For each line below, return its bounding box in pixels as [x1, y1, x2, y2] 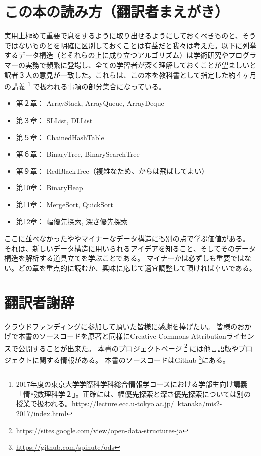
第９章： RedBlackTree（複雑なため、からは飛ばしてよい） [16, 165, 209, 176]
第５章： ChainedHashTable [16, 132, 104, 142]
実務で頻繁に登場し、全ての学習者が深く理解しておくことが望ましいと [25, 59, 257, 70]
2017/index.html [16, 408, 67, 419]
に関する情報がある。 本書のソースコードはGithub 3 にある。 [32, 353, 230, 365]
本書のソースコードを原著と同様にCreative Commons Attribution [18, 331, 226, 341]
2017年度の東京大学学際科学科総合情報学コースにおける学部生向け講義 [16, 379, 248, 389]
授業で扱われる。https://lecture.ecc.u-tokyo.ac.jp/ [16, 398, 174, 409]
